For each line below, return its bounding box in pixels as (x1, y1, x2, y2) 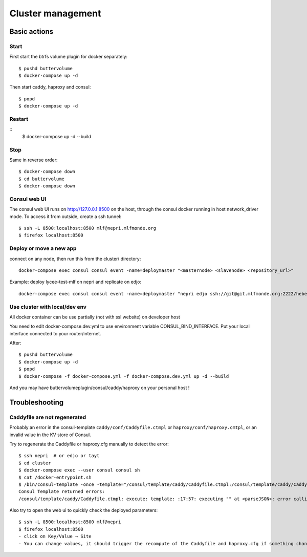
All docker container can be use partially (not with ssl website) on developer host (9, 314, 180, 320)
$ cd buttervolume (18, 176, 65, 182)
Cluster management (9, 8, 101, 19)
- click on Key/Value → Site (18, 533, 92, 540)
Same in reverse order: (9, 157, 58, 163)
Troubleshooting (9, 398, 64, 406)
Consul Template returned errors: (18, 489, 105, 495)
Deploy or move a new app (9, 245, 77, 252)
